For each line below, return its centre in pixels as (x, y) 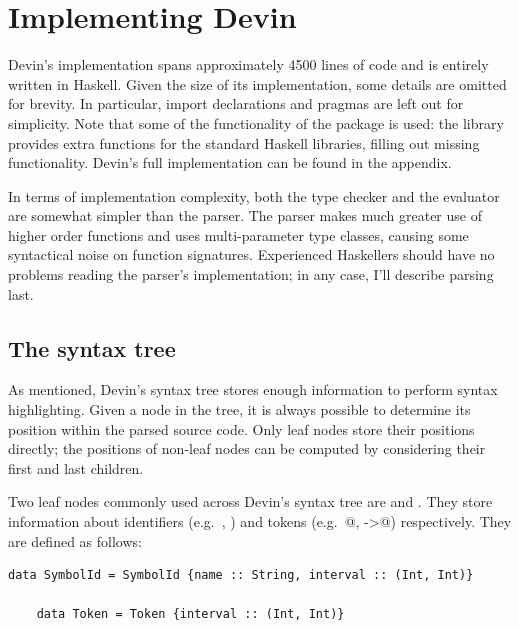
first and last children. (76, 467)
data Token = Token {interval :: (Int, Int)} (190, 614)
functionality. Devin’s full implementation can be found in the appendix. (230, 162)
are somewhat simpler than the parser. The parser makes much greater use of (245, 215)
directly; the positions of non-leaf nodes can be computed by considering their (247, 448)
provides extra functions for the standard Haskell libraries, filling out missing (244, 142)
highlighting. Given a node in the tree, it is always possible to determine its (239, 409)
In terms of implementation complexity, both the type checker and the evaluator (254, 195)
